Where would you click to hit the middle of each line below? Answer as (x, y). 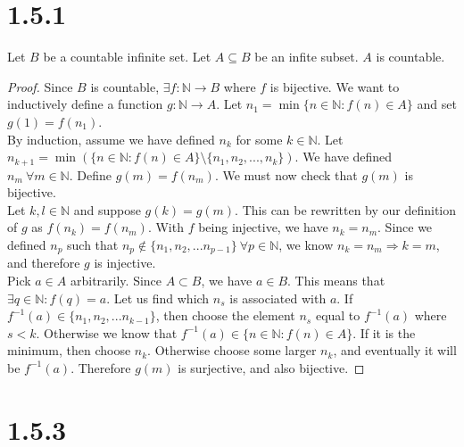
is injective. (125, 263)
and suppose (107, 209)
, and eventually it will (395, 350)
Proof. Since (40, 86)
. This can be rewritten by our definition (346, 209)
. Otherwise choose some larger (232, 350)
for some (259, 139)
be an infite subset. (307, 57)
